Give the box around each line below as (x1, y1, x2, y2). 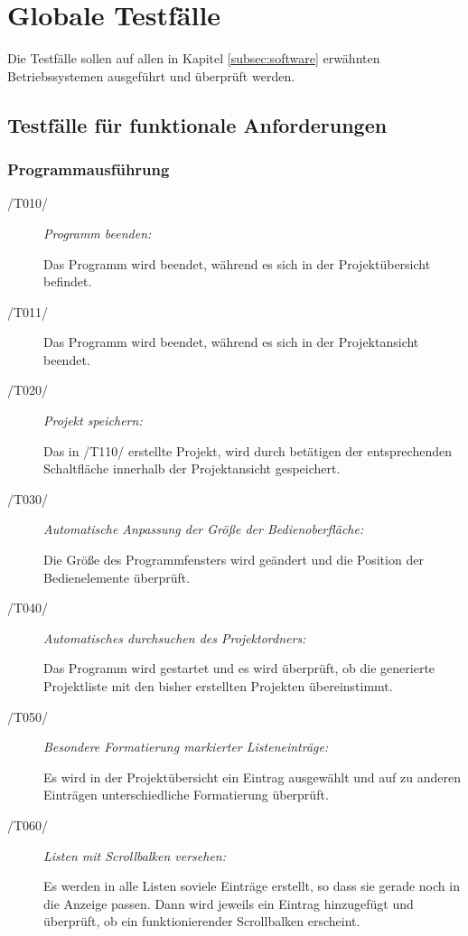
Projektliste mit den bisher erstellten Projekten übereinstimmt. (43, 677, 393, 695)
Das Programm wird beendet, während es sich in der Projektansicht (43, 332, 419, 351)
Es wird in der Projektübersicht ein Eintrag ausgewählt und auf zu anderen (43, 767, 461, 786)
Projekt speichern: (43, 411, 143, 430)
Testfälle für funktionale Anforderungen (7, 110, 388, 138)
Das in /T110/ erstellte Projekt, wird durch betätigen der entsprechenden (43, 441, 452, 460)
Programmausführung (7, 158, 170, 181)
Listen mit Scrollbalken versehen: (43, 846, 227, 865)
